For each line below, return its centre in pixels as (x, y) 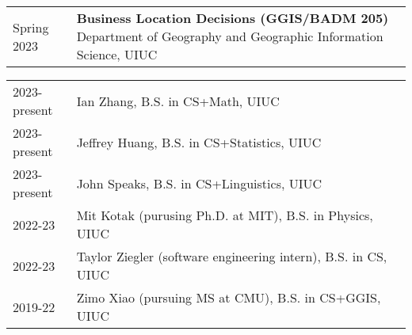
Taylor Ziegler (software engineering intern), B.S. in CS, (232, 256)
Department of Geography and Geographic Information (230, 36)
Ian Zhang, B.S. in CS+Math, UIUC (178, 101)
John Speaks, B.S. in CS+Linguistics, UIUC (199, 183)
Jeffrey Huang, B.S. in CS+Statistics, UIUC (199, 142)
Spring (31, 27)
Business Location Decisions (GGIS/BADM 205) (233, 18)
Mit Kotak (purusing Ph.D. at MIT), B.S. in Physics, (225, 215)
